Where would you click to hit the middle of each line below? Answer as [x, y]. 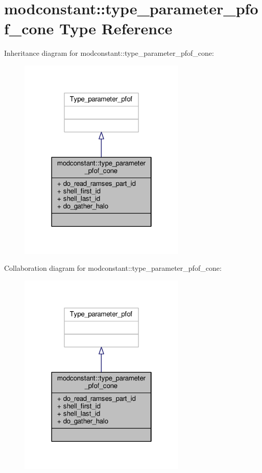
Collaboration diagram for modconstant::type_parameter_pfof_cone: [113, 268]
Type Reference [116, 28]
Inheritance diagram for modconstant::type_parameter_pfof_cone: [109, 53]
